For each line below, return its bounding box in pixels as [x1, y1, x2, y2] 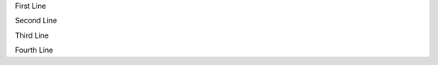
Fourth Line [15, 45, 54, 55]
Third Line [15, 30, 49, 40]
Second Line [15, 16, 58, 26]
